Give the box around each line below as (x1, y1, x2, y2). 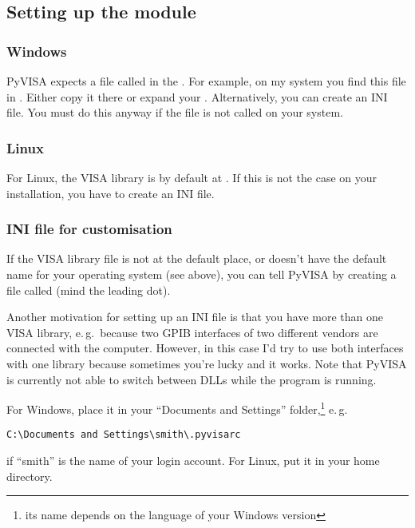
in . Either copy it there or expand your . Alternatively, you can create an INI (6, 88, 388, 105)
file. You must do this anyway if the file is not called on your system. (6, 104, 343, 121)
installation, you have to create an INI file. (6, 185, 215, 201)
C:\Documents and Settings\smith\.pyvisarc (6, 429, 241, 441)
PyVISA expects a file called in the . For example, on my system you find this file (6, 73, 406, 89)
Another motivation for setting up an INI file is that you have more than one (6, 308, 383, 325)
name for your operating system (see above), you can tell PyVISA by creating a (6, 266, 397, 282)
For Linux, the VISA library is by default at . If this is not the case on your (6, 169, 377, 185)
